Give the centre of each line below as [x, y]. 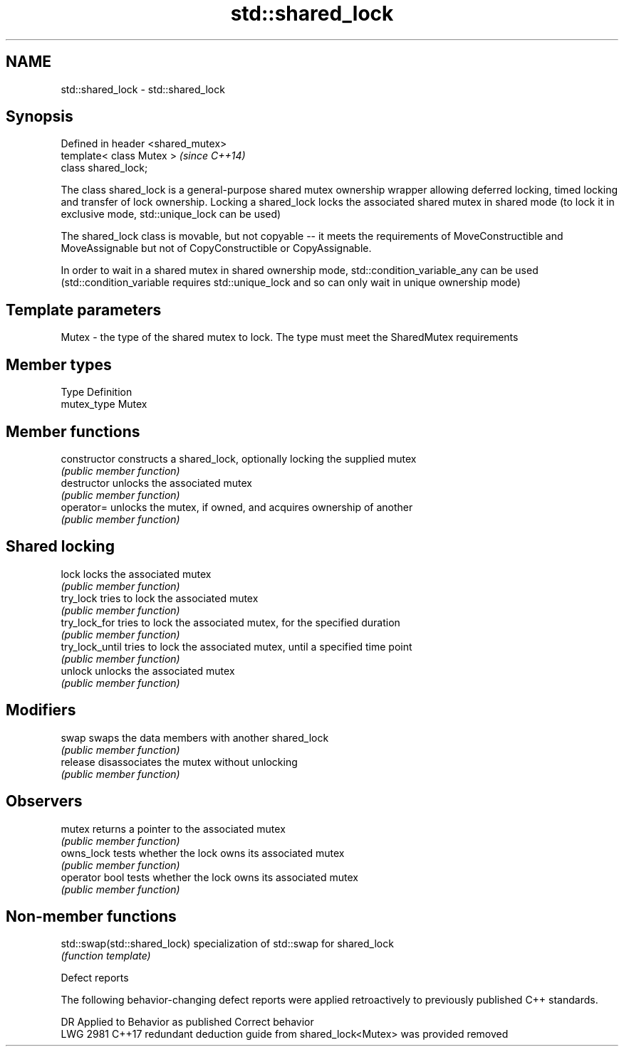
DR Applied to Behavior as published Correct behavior [187, 1022]
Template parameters [84, 310]
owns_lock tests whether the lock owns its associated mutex [203, 853]
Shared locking [60, 547]
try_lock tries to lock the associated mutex [160, 598]
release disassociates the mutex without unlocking [179, 762]
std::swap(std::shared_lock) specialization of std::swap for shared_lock [227, 944]
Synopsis [40, 117]
